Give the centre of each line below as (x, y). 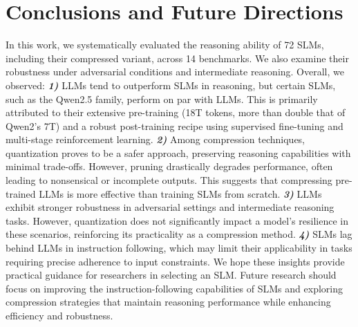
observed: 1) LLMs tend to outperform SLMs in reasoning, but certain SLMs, (171, 85)
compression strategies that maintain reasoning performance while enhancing (168, 302)
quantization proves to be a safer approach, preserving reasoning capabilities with (178, 152)
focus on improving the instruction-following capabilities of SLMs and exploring (174, 288)
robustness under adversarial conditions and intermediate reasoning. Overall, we (175, 72)
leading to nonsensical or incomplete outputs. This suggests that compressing (169, 180)
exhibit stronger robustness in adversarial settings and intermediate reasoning (170, 207)
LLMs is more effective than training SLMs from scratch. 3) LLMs (180, 193)
